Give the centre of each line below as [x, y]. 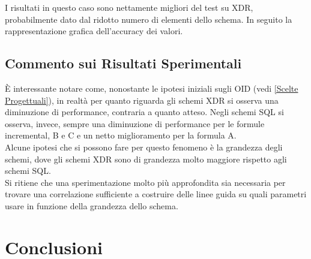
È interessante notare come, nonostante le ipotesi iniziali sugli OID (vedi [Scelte [152, 88]
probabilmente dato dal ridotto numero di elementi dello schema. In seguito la [149, 19]
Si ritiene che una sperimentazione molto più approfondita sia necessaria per [145, 182]
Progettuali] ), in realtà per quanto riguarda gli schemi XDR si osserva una [142, 100]
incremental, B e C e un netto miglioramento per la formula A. [121, 135]
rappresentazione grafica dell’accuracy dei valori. [94, 31]
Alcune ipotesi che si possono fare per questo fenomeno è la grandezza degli [144, 147]
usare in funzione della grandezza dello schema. [92, 205]
